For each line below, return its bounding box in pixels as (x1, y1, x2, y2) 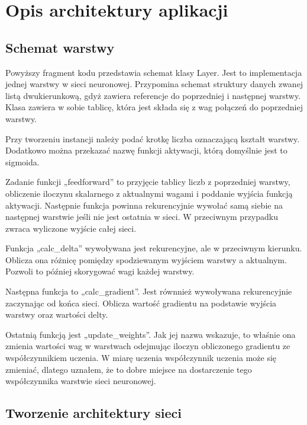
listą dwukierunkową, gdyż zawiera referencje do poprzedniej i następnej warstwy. (5, 89, 301, 101)
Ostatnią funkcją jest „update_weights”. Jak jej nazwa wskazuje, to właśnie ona (5, 328, 296, 340)
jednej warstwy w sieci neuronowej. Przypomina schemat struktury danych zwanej (5, 78, 303, 90)
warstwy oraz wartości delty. (5, 308, 108, 321)
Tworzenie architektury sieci (5, 404, 182, 422)
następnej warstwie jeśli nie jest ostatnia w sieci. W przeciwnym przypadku (5, 210, 278, 223)
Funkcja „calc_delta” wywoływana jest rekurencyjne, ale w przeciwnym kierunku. (5, 242, 302, 254)
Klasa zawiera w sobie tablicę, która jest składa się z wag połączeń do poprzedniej (5, 101, 303, 113)
